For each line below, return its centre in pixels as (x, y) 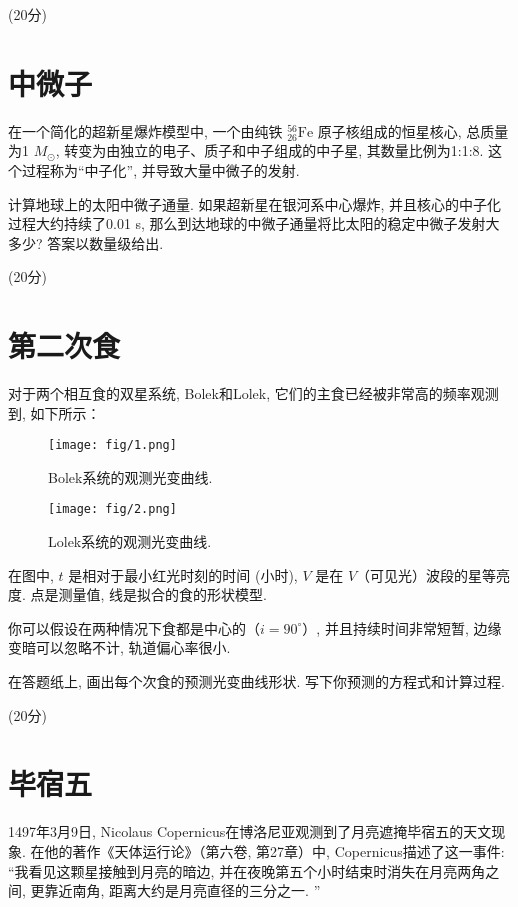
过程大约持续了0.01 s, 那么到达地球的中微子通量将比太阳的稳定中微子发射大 (254, 223)
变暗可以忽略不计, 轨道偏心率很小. (119, 647)
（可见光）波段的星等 (426, 574)
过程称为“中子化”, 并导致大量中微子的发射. (160, 169)
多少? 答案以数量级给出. (86, 242)
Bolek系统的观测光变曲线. (130, 476)
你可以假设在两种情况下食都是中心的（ (134, 627)
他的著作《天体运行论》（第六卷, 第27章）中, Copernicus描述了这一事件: (274, 850)
